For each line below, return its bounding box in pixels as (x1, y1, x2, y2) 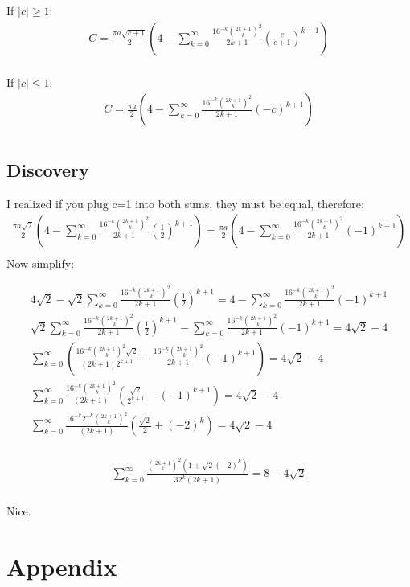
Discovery (6, 157, 89, 182)
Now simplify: (6, 255, 75, 272)
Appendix (6, 550, 117, 583)
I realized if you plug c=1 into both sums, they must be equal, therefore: (6, 195, 364, 211)
